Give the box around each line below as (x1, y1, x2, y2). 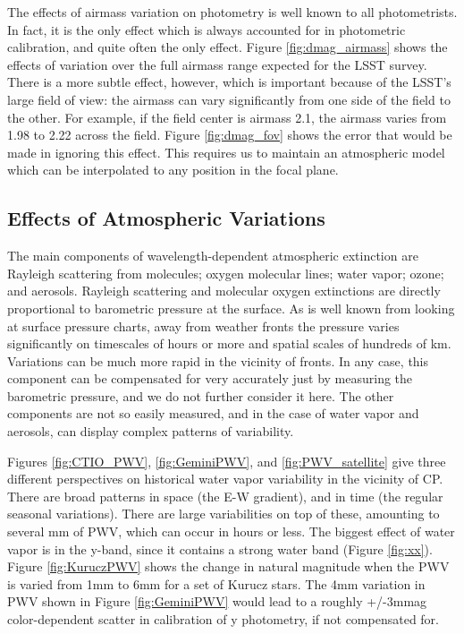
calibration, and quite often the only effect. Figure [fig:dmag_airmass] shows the (7, 38, 448, 56)
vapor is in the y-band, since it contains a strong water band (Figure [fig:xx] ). (7, 539, 433, 558)
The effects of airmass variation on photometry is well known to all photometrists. (7, 3, 458, 21)
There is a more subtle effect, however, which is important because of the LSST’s (7, 73, 451, 91)
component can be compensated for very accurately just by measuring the (7, 369, 413, 388)
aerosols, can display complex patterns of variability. (7, 422, 294, 441)
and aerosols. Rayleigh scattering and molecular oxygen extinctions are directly (7, 281, 441, 300)
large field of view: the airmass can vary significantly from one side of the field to (7, 90, 451, 108)
